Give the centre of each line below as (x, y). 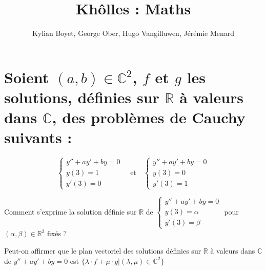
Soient (27, 77)
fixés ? (57, 233)
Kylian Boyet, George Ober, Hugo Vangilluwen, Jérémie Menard (133, 33)
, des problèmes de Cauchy (149, 117)
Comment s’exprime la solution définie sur (70, 211)
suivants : (38, 137)
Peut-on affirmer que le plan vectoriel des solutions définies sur (103, 250)
